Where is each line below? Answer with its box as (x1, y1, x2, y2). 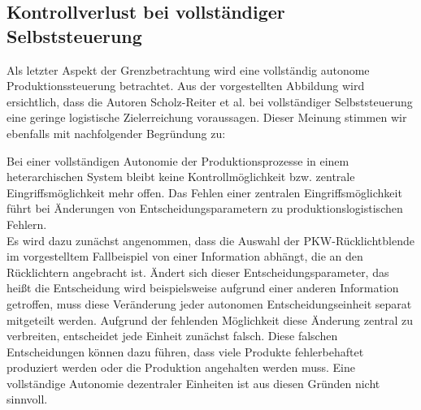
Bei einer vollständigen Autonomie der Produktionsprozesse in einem (7, 152, 349, 169)
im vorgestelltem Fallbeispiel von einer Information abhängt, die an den (7, 248, 363, 265)
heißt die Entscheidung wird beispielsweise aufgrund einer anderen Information (7, 279, 399, 296)
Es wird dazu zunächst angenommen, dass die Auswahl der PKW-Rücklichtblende (7, 231, 414, 248)
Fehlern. (7, 215, 47, 232)
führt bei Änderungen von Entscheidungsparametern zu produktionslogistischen (7, 200, 403, 217)
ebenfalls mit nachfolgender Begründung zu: (7, 124, 226, 141)
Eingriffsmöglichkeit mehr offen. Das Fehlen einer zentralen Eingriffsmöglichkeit (7, 183, 402, 201)
